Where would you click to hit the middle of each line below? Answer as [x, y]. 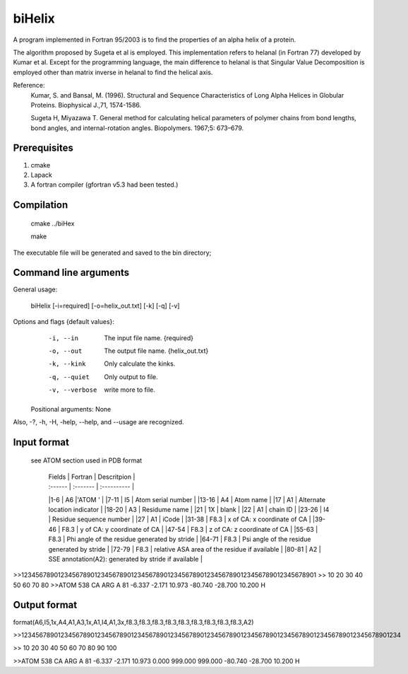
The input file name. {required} [149, 338]
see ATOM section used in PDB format [86, 460]
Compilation [41, 205]
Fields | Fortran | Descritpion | [92, 477]
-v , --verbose [73, 390]
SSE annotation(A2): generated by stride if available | [125, 559]
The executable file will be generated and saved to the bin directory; [112, 252]
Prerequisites [43, 148]
